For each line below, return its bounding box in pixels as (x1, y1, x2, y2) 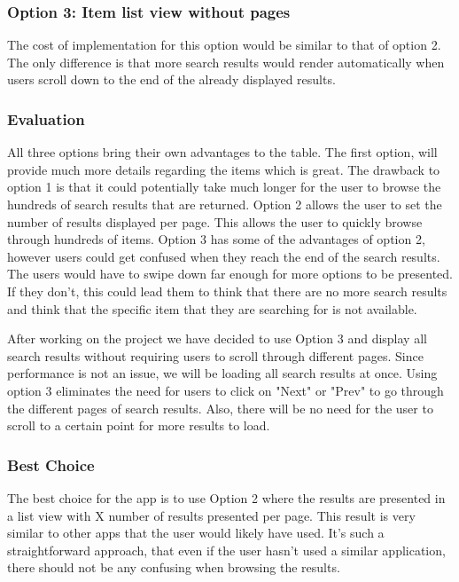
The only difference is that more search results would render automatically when (7, 52, 445, 71)
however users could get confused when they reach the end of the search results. (7, 247, 440, 265)
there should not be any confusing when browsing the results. (7, 558, 340, 577)
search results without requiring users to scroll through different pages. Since (7, 346, 424, 365)
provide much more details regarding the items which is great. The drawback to (7, 160, 440, 178)
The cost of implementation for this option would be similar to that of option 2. (7, 35, 441, 54)
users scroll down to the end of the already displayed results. (7, 70, 336, 89)
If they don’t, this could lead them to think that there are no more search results (7, 281, 447, 300)
